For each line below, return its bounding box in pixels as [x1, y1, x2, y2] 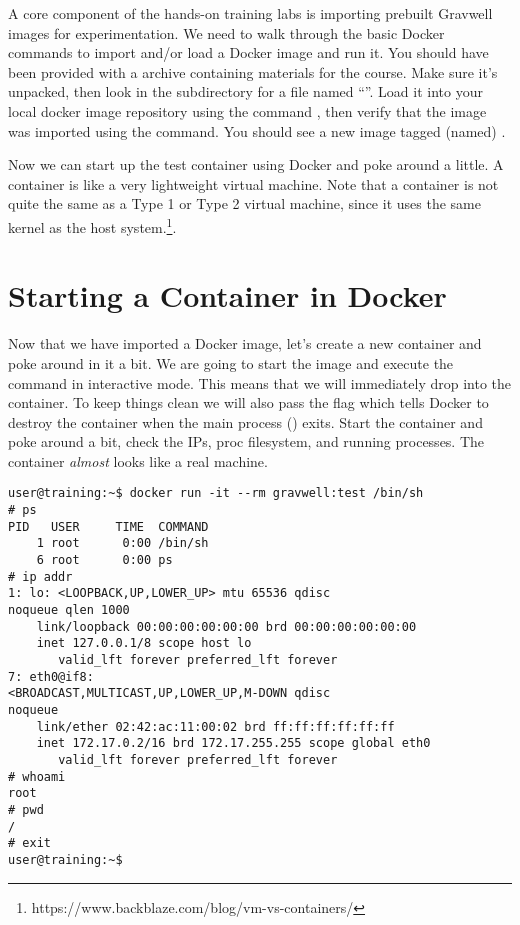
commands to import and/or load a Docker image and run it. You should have [8, 42, 489, 63]
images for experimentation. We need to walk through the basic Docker [8, 22, 445, 43]
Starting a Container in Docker [8, 275, 447, 316]
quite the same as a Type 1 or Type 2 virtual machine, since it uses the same [8, 193, 481, 214]
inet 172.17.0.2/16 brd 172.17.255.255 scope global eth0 [36, 736, 431, 751]
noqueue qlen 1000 [8, 603, 130, 618]
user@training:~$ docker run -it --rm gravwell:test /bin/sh [8, 486, 424, 501]
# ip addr [8, 569, 73, 584]
